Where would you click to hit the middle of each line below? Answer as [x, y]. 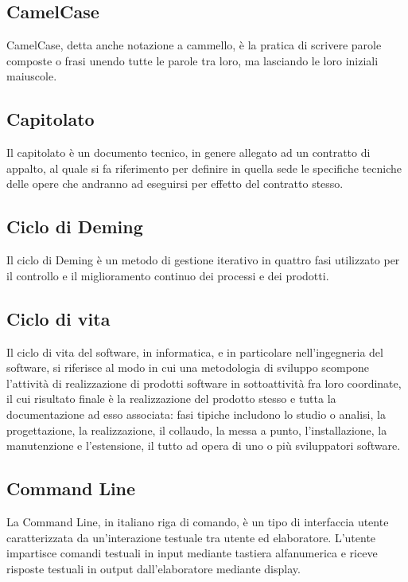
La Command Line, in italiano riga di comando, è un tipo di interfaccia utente [198, 521]
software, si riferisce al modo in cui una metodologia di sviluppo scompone [188, 367]
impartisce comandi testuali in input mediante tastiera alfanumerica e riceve [192, 553]
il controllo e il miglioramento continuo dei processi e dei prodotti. [168, 275]
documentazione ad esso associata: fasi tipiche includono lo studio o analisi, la [196, 414]
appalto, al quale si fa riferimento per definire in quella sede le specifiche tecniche [204, 168]
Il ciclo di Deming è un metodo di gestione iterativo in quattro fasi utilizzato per [203, 260]
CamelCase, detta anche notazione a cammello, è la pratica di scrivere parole [194, 45]
